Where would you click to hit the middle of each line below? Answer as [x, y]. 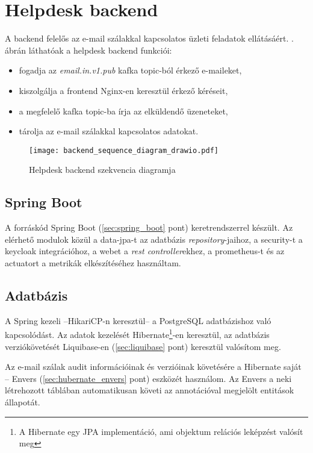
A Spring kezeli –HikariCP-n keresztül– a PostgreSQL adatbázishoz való [138, 320]
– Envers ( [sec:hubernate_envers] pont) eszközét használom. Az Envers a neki [148, 378]
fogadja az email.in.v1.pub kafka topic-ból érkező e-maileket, [130, 70]
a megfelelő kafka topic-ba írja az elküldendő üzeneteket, [123, 111]
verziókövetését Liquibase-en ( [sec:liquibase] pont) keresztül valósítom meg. [143, 346]
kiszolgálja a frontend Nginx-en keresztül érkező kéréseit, [123, 90]
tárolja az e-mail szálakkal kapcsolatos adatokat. [109, 131]
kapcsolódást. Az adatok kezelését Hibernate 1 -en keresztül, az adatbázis [137, 333]
